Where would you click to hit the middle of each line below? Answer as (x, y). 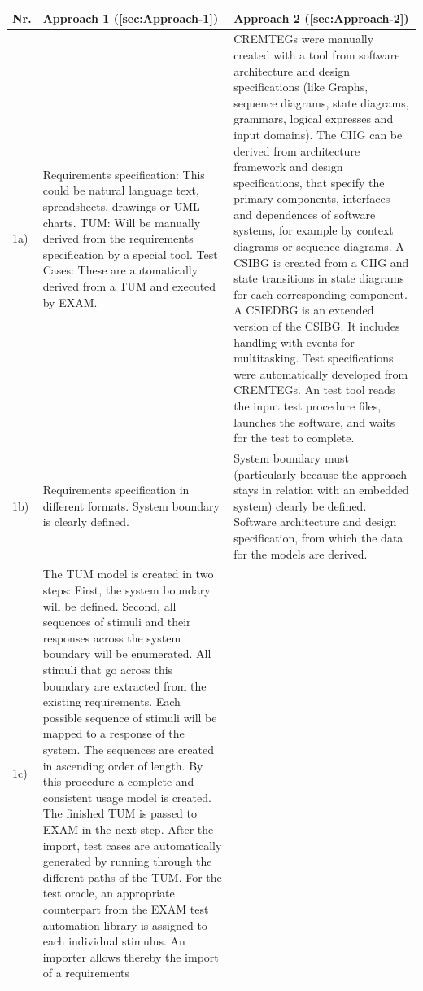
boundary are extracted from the (124, 685)
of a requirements (86, 973)
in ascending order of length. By (123, 765)
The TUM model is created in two (128, 574)
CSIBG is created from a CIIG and (321, 262)
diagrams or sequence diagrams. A (319, 246)
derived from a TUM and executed (129, 286)
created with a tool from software (317, 54)
